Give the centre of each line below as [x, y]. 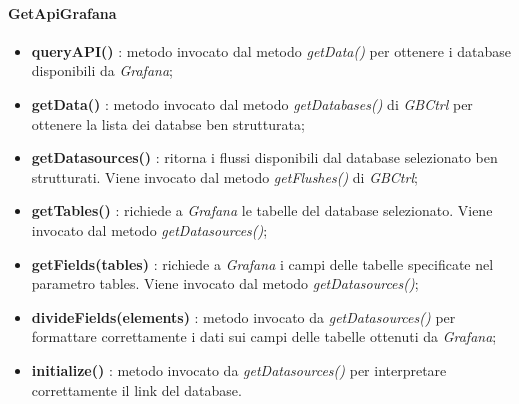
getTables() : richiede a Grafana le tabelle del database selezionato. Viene [262, 210]
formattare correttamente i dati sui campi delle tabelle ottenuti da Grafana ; [264, 336]
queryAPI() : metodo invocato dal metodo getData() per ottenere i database [271, 50]
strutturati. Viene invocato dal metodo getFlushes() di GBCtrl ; [224, 176]
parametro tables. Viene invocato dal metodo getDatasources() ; [225, 283]
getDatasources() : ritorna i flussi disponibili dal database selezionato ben [264, 157]
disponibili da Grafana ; [102, 70]
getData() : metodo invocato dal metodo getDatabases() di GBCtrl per [252, 103]
